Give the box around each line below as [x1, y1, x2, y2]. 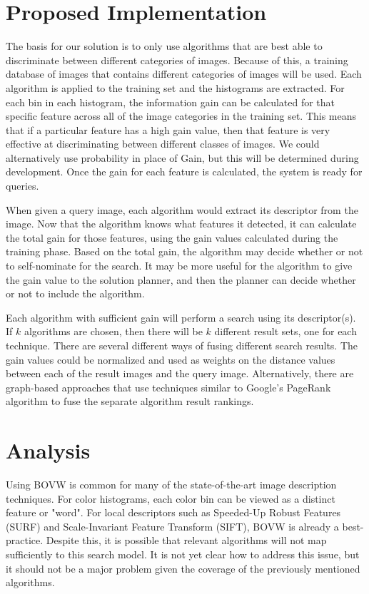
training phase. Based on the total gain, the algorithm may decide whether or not [6, 244, 363, 259]
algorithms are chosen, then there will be [24, 324, 203, 339]
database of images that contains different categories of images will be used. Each [6, 66, 362, 81]
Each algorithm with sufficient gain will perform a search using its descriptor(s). [6, 309, 356, 324]
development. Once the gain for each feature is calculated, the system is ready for [6, 164, 363, 179]
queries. [6, 178, 39, 193]
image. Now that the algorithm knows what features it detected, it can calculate [6, 216, 357, 231]
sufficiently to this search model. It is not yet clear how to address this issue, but [6, 547, 360, 562]
